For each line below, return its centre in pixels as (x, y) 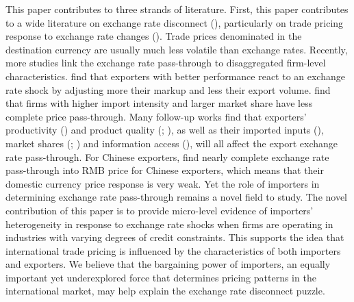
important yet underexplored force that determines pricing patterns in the (161, 277)
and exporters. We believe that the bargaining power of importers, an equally (168, 264)
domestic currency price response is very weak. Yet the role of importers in (163, 183)
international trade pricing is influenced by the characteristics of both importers (173, 250)
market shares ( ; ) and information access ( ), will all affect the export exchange (172, 143)
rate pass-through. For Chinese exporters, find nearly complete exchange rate (167, 156)
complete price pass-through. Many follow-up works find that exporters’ (156, 116)
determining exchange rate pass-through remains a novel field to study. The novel (177, 197)
